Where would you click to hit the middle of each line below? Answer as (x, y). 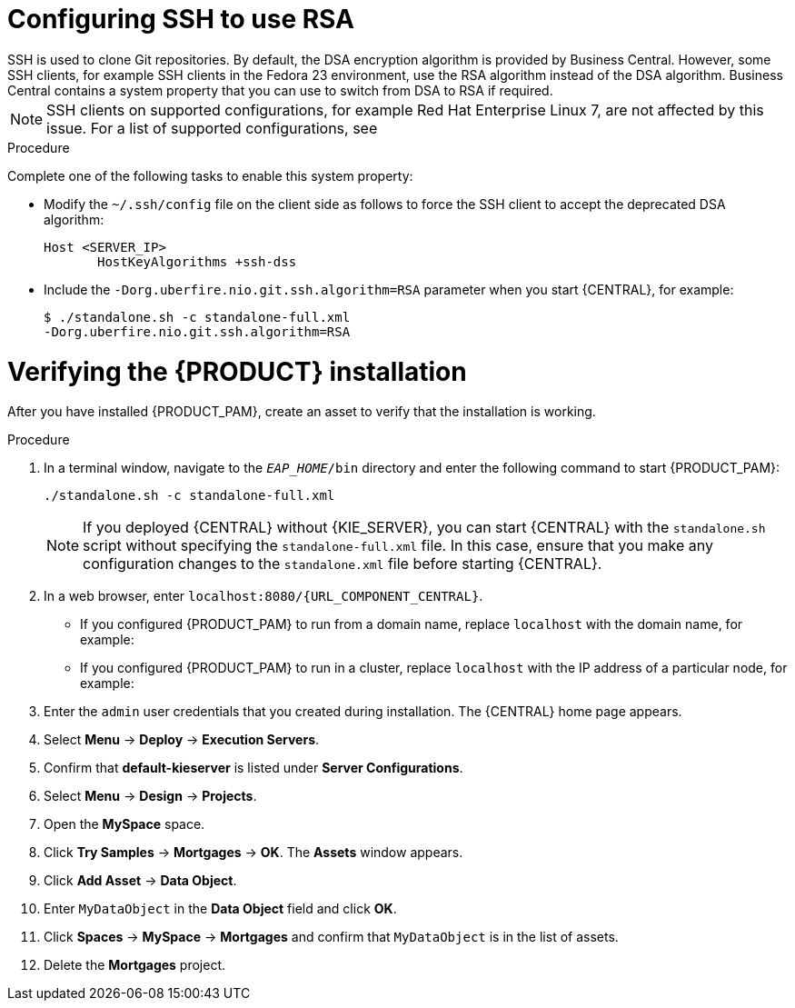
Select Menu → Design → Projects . (150, 796)
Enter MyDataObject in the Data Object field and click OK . (220, 909)
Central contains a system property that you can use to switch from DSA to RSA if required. (280, 90)
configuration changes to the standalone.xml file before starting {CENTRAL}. (343, 564)
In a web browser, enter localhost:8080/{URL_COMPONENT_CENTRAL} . (263, 596)
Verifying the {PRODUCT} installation (237, 371)
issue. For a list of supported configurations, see (212, 128)
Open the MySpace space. (124, 824)
